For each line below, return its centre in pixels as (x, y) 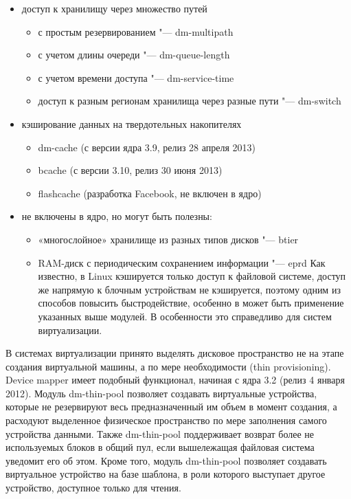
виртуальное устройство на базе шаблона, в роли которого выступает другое (166, 474)
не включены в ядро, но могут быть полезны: (117, 216)
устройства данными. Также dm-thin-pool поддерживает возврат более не (160, 433)
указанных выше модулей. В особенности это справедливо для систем (185, 316)
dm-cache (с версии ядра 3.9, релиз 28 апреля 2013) (147, 147)
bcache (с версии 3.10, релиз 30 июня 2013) (130, 170)
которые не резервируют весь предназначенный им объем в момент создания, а (171, 407)
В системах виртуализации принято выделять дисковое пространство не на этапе (175, 353)
